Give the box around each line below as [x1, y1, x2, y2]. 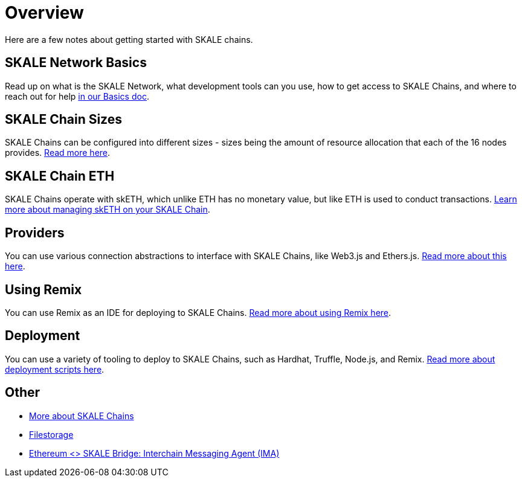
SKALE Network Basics [5, 55, 147, 71]
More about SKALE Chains [29, 410, 134, 421]
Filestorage [29, 429, 74, 440]
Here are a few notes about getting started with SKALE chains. [5, 34, 253, 45]
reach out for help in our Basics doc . [5, 91, 149, 101]
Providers [5, 225, 65, 240]
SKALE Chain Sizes [5, 112, 122, 127]
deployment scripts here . [5, 364, 105, 374]
